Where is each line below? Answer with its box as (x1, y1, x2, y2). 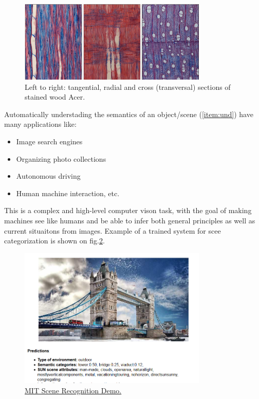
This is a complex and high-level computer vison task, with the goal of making (4, 205, 252, 216)
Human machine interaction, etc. (16, 187, 120, 198)
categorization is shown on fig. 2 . (4, 235, 105, 246)
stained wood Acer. (25, 91, 85, 102)
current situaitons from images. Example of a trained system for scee (4, 225, 221, 236)
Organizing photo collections (16, 153, 106, 164)
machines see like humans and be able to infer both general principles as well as (4, 215, 255, 225)
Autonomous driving (16, 170, 81, 181)
